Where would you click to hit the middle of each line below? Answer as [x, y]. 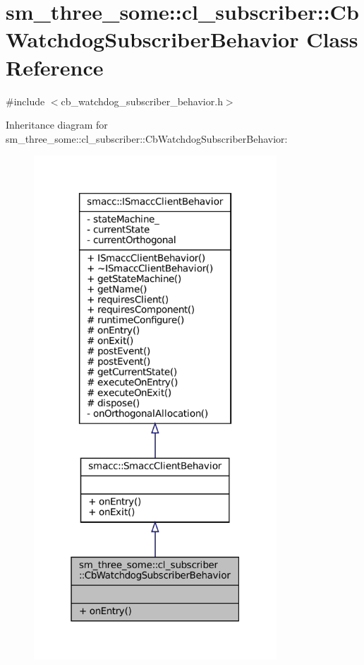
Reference [55, 67]
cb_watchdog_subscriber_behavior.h [142, 101]
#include [25, 101]
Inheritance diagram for [57, 125]
